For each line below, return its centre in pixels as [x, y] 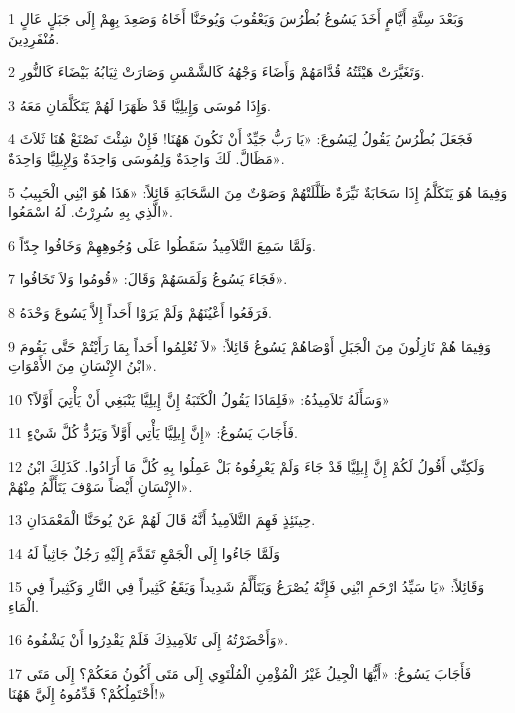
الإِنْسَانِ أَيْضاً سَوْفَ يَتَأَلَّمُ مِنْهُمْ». [100, 485]
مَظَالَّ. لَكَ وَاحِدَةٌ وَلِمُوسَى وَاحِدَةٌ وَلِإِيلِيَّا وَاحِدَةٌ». [146, 157]
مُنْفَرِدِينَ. [34, 37]
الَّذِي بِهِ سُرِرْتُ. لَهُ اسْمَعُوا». [90, 211]
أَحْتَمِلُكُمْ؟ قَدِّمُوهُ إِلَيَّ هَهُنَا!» [87, 692]
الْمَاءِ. [24, 605]
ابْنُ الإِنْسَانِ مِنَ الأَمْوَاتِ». [82, 365]
